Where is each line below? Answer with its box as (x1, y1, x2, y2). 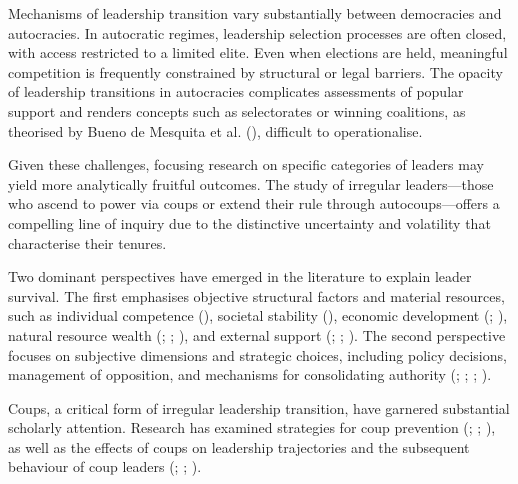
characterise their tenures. (8, 232, 167, 253)
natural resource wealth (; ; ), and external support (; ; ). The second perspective (8, 324, 506, 345)
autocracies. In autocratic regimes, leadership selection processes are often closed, (8, 22, 507, 43)
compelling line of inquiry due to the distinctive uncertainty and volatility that (8, 212, 491, 233)
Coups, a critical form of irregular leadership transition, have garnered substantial (8, 397, 510, 418)
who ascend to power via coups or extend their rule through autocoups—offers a (8, 193, 500, 214)
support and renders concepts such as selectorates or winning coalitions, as (8, 100, 466, 121)
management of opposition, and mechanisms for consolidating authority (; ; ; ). (8, 364, 492, 385)
